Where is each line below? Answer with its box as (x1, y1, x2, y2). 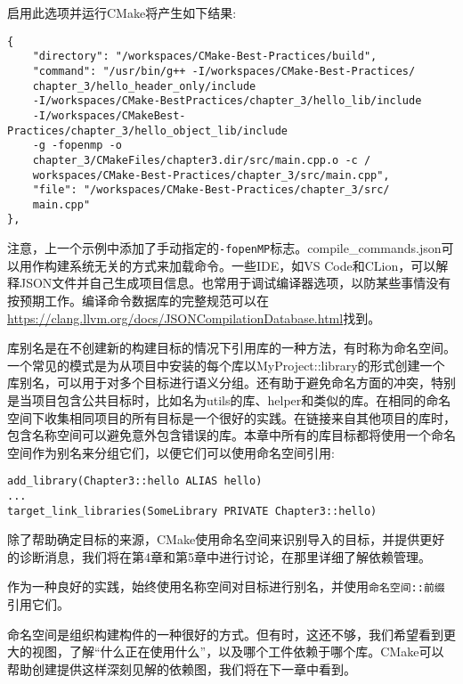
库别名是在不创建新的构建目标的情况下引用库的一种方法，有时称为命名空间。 (7, 338, 456, 357)
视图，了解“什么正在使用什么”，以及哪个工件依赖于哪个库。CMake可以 (31, 642, 444, 661)
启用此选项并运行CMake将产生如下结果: (7, 4, 237, 21)
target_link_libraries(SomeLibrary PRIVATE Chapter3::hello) (7, 504, 378, 517)
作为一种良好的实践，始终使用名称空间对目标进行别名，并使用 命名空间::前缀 (7, 577, 445, 596)
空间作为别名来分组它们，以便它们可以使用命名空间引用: (7, 443, 335, 461)
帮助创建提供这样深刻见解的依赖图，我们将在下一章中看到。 (7, 659, 356, 678)
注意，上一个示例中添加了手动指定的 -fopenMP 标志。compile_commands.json (7, 239, 442, 257)
